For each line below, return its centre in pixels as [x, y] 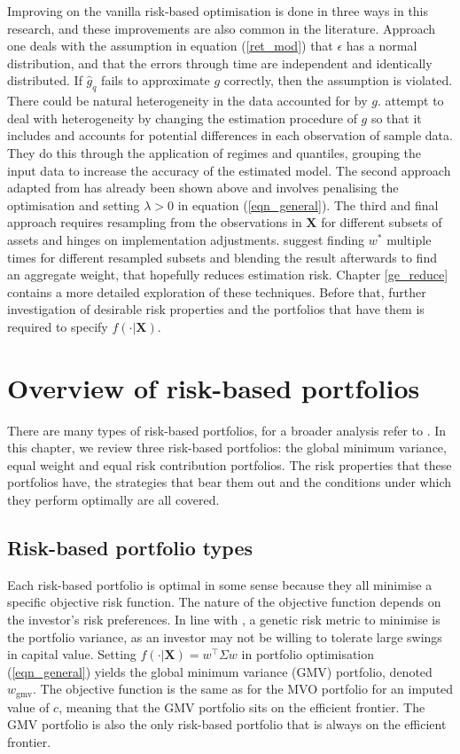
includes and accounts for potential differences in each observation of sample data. [230, 135]
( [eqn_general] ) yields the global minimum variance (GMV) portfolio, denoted [220, 671]
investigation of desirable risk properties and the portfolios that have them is [216, 309]
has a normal [382, 46]
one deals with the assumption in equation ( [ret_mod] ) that [170, 46]
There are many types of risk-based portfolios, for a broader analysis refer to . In [227, 430]
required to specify [58, 326]
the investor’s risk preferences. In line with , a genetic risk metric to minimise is [224, 619]
